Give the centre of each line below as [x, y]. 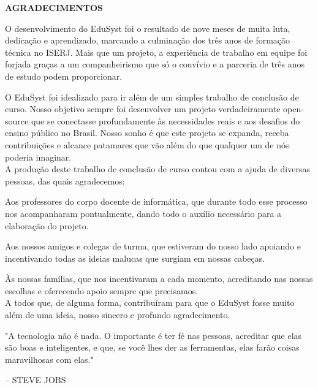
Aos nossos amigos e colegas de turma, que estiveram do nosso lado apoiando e [153, 246]
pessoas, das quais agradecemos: [65, 181]
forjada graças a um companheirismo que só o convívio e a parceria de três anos [155, 64]
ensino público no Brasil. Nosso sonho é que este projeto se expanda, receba [147, 133]
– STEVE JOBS [36, 380]
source [17, 120]
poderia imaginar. [38, 157]
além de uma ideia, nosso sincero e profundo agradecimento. [118, 315]
